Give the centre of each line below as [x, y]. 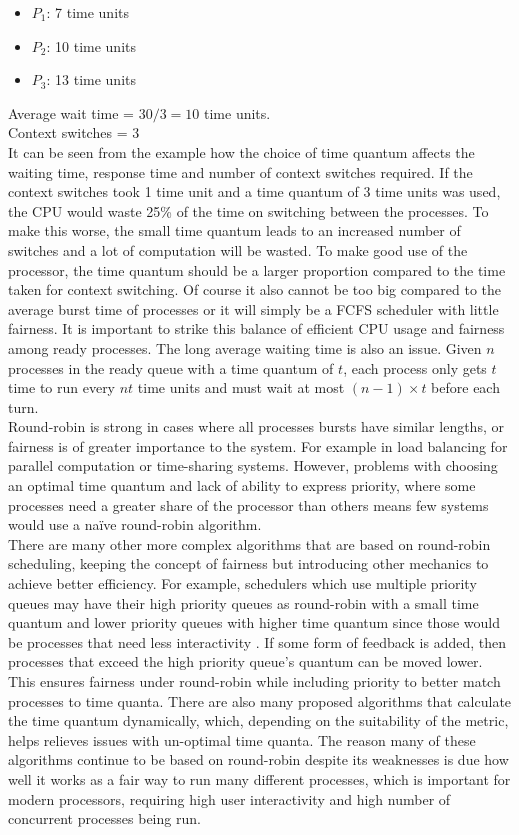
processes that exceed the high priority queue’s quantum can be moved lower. [245, 661]
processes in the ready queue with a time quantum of [171, 367]
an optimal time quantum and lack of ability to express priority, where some [242, 485]
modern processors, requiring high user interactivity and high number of [229, 798]
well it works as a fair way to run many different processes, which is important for [259, 778]
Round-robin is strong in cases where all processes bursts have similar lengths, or [256, 426]
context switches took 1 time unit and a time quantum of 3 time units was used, [254, 191]
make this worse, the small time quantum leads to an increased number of [234, 230]
